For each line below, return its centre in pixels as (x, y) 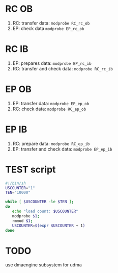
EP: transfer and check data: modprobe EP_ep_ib (62, 149)
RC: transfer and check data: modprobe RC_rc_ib (63, 68)
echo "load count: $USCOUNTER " (45, 212)
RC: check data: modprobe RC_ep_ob (49, 109)
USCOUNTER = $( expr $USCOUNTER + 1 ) (49, 226)
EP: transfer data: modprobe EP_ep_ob (51, 103)
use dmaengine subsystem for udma (44, 265)
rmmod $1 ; (22, 221)
